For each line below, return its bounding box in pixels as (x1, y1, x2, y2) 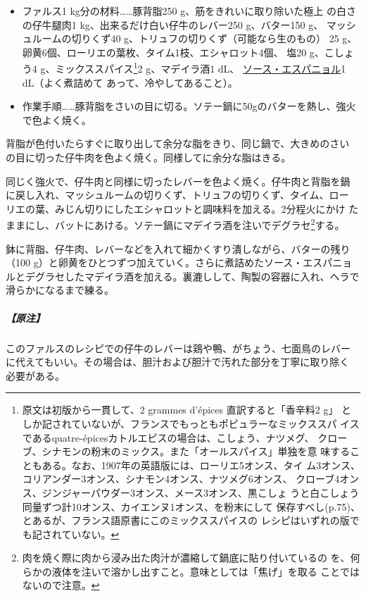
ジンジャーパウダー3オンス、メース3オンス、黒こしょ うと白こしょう (42, 485, 360, 499)
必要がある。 (6, 368, 65, 383)
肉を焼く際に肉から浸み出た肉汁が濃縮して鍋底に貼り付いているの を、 (22, 550, 351, 565)
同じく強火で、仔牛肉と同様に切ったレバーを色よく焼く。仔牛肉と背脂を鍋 (6, 173, 351, 188)
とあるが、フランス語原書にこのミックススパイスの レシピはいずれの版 (22, 513, 350, 528)
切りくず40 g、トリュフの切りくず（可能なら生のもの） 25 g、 (71, 31, 358, 46)
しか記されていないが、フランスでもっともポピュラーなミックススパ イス (22, 416, 360, 430)
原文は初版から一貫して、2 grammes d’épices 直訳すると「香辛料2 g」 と (22, 402, 352, 417)
